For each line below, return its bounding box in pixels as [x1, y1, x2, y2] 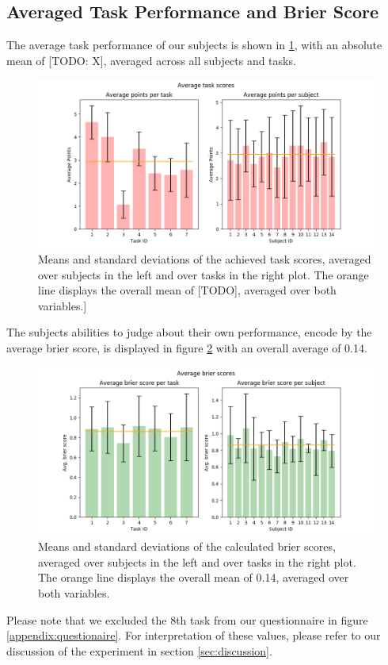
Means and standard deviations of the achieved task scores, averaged [38, 250, 371, 267]
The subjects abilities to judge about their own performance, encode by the [6, 324, 372, 340]
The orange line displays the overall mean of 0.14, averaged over [38, 569, 349, 586]
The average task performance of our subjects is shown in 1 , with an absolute [6, 37, 382, 53]
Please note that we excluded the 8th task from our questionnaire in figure [6, 611, 368, 628]
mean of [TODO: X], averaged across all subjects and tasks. [6, 52, 296, 68]
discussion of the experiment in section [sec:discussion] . [6, 642, 272, 659]
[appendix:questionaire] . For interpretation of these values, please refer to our [6, 627, 381, 644]
